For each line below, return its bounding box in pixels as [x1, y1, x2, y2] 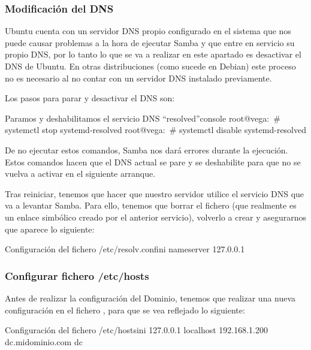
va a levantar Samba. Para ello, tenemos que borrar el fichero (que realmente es [5, 199, 297, 212]
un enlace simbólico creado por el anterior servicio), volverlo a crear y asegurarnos [5, 210, 307, 223]
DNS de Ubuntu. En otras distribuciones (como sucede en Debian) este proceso [5, 60, 296, 72]
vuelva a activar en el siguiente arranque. [5, 167, 156, 180]
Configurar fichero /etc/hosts [5, 268, 149, 283]
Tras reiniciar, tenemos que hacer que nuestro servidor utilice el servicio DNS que [5, 187, 304, 200]
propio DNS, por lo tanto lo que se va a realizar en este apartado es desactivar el [5, 48, 301, 61]
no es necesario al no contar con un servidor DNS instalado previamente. [5, 71, 272, 84]
